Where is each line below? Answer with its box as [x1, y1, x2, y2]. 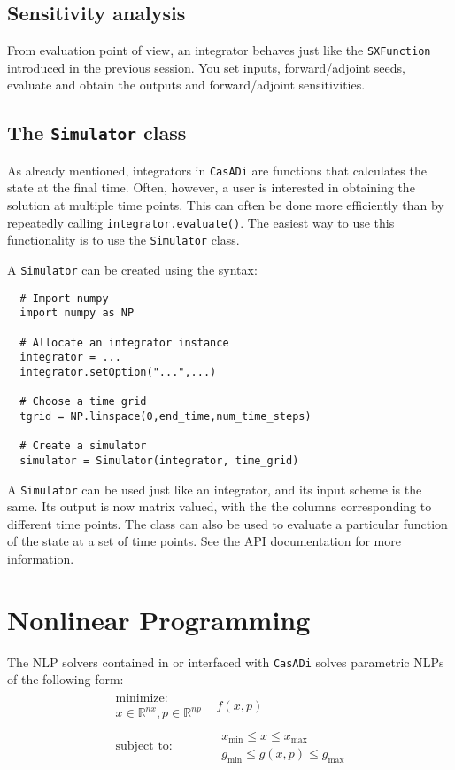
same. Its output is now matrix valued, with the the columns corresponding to [7, 497, 432, 516]
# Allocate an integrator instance [19, 336, 229, 349]
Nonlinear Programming [7, 601, 311, 637]
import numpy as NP [19, 307, 135, 320]
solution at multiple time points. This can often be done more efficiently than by [7, 196, 444, 214]
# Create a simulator [19, 439, 147, 453]
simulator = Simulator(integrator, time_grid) [19, 454, 299, 467]
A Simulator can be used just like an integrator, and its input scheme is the [7, 479, 422, 498]
